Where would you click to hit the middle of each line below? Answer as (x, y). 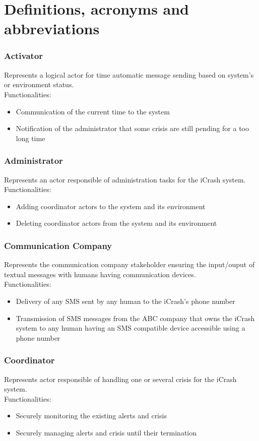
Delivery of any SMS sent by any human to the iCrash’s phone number (125, 301)
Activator (24, 56)
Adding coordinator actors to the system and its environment (111, 206)
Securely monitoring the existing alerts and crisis (91, 416)
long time (30, 138)
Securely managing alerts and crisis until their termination (106, 432)
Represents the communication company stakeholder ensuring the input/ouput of (129, 264)
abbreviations (52, 28)
